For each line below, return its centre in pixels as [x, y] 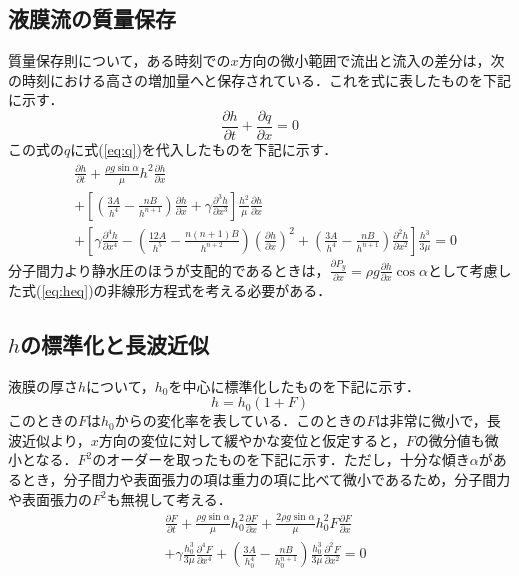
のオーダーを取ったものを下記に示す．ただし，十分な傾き [281, 459]
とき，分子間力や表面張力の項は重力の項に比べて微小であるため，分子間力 [266, 479]
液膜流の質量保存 [92, 18]
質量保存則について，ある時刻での [119, 60]
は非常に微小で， [431, 420]
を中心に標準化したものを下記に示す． [294, 385]
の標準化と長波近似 [115, 343]
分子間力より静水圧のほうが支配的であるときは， [169, 269]
